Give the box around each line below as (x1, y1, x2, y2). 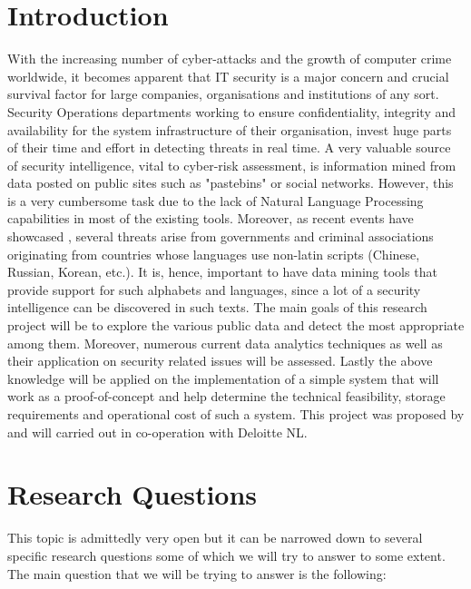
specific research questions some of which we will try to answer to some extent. (7, 545, 446, 564)
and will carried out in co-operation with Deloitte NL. (7, 422, 308, 441)
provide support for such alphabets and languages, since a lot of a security (7, 280, 421, 299)
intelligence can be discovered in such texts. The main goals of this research (7, 298, 427, 317)
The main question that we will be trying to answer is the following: (7, 564, 387, 583)
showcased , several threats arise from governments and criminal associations (7, 227, 434, 246)
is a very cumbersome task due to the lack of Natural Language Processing (7, 191, 424, 210)
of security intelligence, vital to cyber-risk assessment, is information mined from (7, 155, 456, 174)
